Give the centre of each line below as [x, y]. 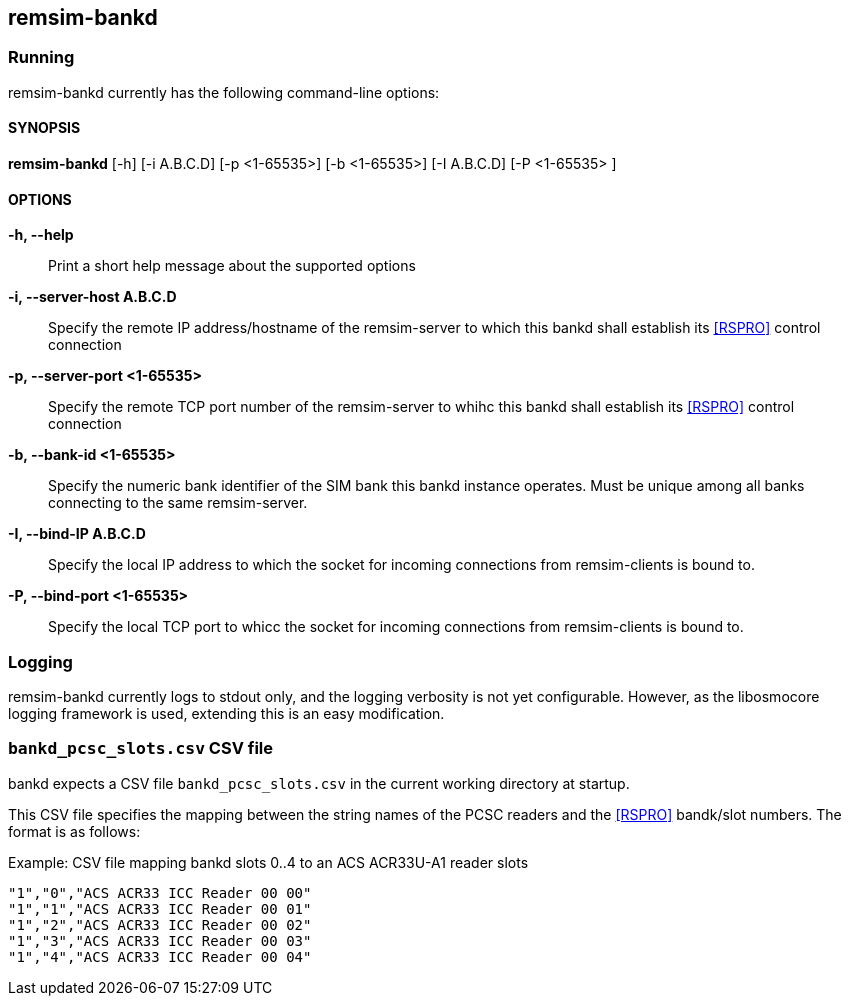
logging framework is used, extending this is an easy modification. [226, 713]
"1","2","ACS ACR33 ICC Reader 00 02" [160, 924]
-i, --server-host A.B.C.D [92, 297]
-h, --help [41, 235]
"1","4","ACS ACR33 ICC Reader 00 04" [160, 956]
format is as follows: [74, 831]
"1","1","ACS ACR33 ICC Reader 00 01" [160, 908]
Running [41, 57]
